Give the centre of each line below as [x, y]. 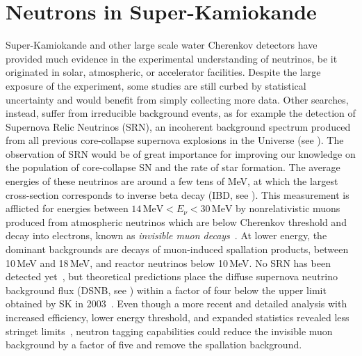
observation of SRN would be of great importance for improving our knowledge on [181, 153]
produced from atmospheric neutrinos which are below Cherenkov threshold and [176, 221]
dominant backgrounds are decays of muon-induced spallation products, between [177, 249]
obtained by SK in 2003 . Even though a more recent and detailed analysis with [176, 304]
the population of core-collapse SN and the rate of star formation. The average [173, 167]
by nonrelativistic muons [288, 208]
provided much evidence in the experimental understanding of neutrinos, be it [172, 58]
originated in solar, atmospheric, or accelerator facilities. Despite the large [163, 72]
